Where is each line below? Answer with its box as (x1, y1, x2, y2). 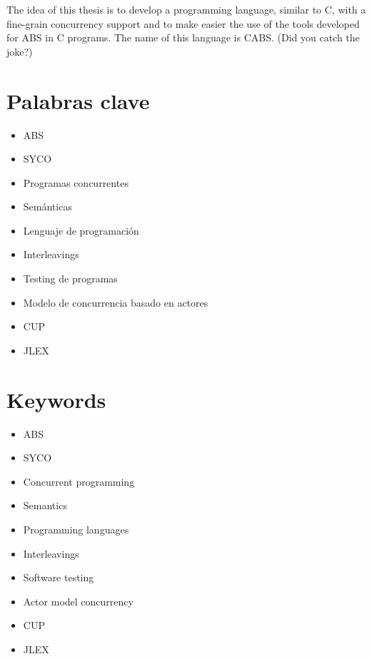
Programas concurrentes (23, 175, 129, 190)
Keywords (6, 384, 106, 414)
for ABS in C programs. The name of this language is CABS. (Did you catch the (6, 30, 360, 45)
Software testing (23, 570, 94, 585)
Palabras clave (6, 86, 150, 115)
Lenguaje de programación (23, 223, 139, 237)
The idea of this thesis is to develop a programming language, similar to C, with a (6, 2, 366, 16)
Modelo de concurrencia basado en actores (23, 295, 208, 310)
